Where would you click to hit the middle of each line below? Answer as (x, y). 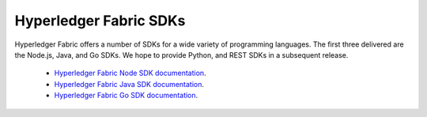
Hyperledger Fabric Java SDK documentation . (129, 84)
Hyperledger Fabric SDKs (100, 21)
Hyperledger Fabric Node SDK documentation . (130, 73)
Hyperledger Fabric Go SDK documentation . (126, 96)
